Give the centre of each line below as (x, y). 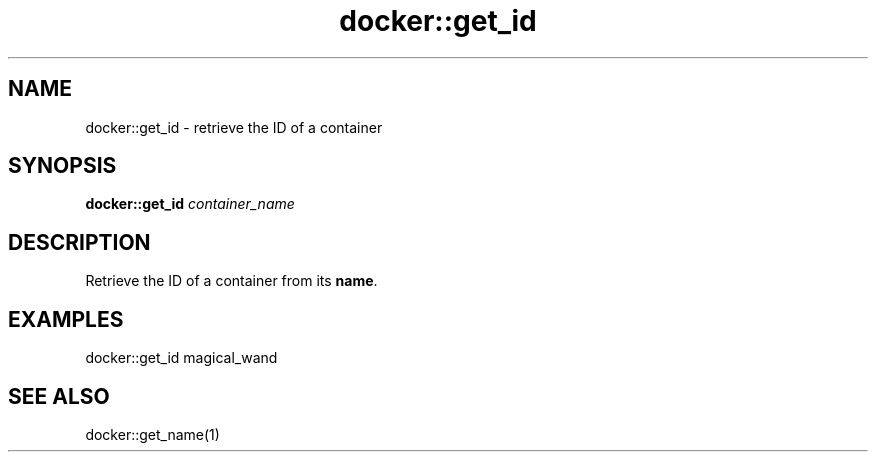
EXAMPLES (66, 319)
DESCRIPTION (79, 242)
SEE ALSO (59, 396)
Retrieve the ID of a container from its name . (231, 281)
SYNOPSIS (62, 166)
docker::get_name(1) (152, 434)
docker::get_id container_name (190, 204)
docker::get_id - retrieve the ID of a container (234, 127)
